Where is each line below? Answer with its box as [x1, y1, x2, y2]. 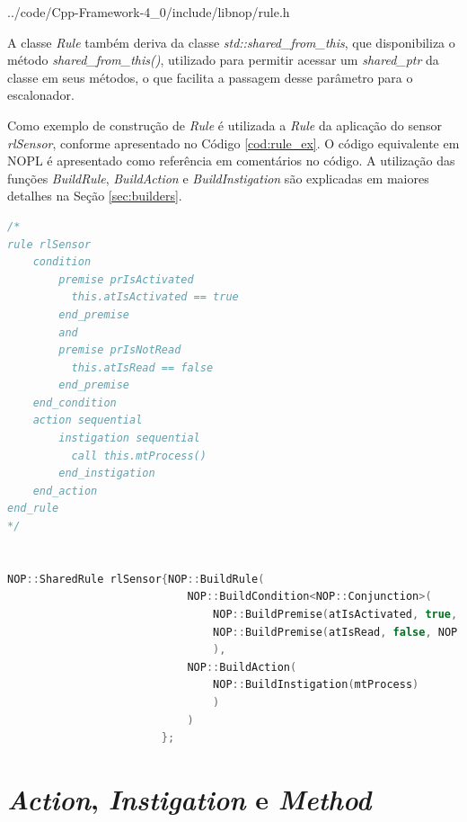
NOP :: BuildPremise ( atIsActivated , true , [213, 608, 458, 621]
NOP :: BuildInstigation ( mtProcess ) [213, 678, 419, 692]
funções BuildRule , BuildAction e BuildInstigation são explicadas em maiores [7, 168, 429, 187]
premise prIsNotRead [58, 344, 181, 357]
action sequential [32, 414, 143, 427]
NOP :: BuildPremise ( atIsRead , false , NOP [213, 625, 458, 639]
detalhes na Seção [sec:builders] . [7, 186, 182, 205]
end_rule [7, 502, 59, 515]
